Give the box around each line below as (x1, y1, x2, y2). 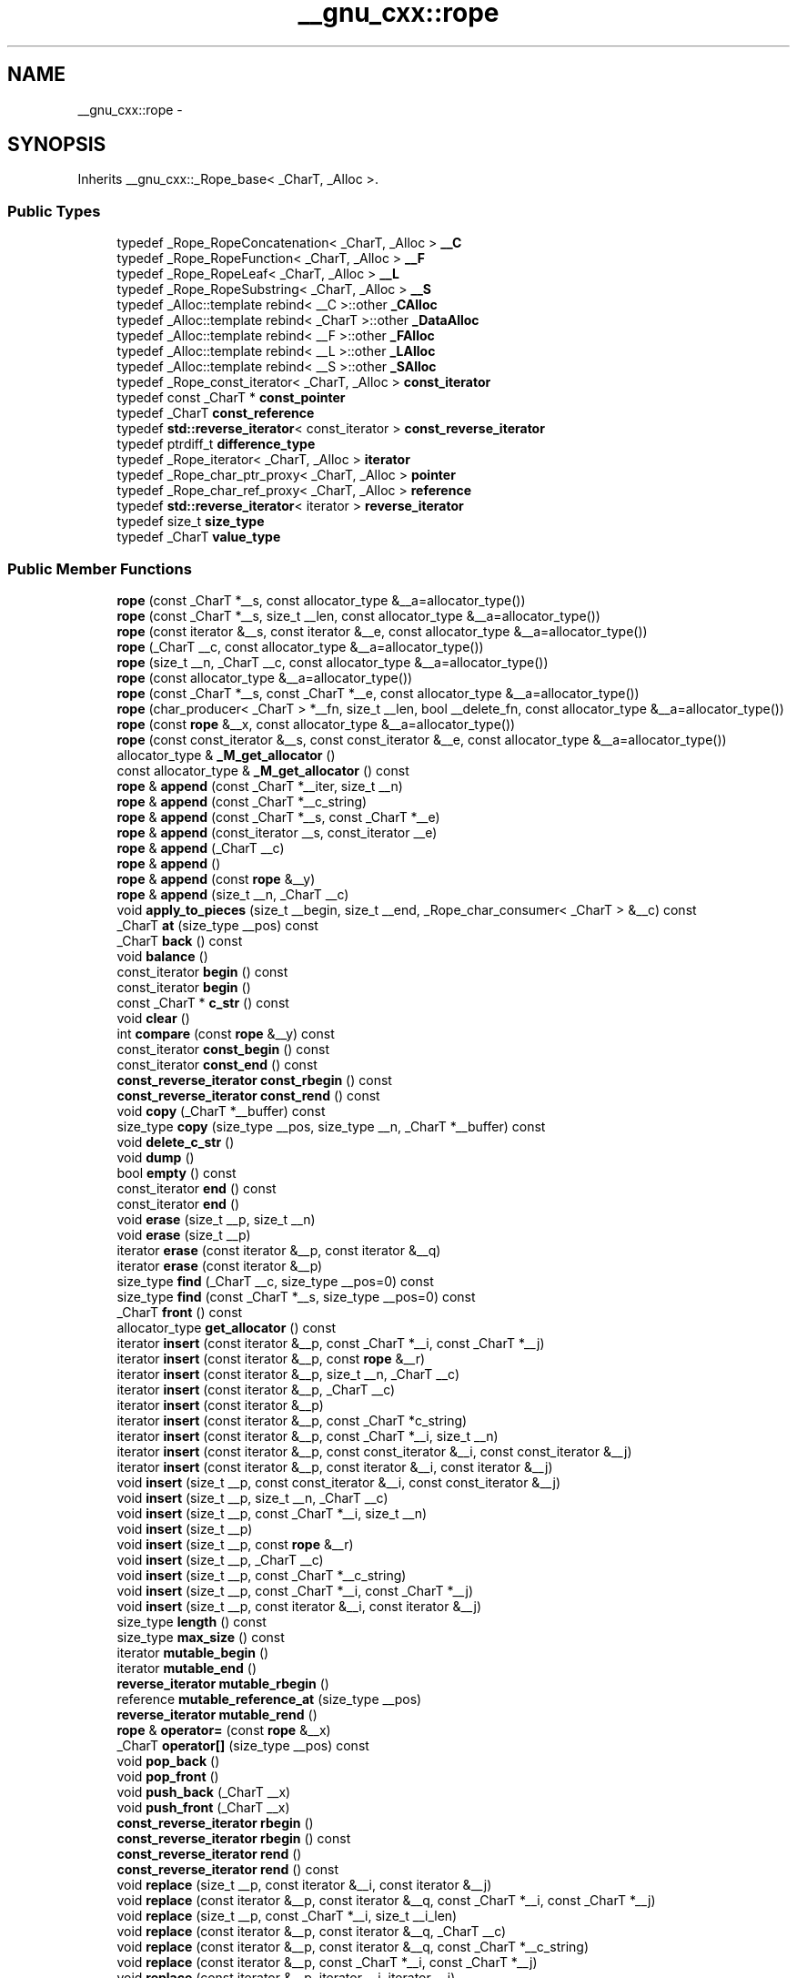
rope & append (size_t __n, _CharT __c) (116, 886, 349, 902)
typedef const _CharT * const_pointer (116, 390, 346, 406)
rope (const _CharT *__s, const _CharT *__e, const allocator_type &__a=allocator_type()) (116, 685, 640, 701)
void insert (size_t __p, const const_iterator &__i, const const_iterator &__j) (116, 1474, 560, 1490)
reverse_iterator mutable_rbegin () (116, 1675, 329, 1691)
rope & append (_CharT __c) (116, 839, 285, 856)
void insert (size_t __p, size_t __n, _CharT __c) (116, 1489, 388, 1506)
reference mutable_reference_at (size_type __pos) (116, 1690, 422, 1707)
